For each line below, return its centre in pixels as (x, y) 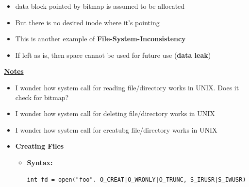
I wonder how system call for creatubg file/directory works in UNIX (116, 129)
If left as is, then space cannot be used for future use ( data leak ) (113, 55)
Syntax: (40, 162)
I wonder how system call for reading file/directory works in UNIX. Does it (127, 87)
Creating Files (40, 146)
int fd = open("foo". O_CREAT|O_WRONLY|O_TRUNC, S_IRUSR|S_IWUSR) (136, 179)
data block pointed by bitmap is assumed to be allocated (100, 6)
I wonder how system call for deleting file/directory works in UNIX (115, 113)
